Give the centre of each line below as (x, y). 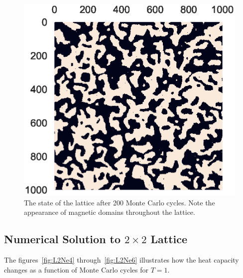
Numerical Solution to (62, 239)
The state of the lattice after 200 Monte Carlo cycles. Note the (120, 202)
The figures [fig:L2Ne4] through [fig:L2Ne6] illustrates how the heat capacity (121, 259)
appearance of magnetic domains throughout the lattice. (110, 212)
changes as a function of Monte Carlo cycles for (76, 269)
